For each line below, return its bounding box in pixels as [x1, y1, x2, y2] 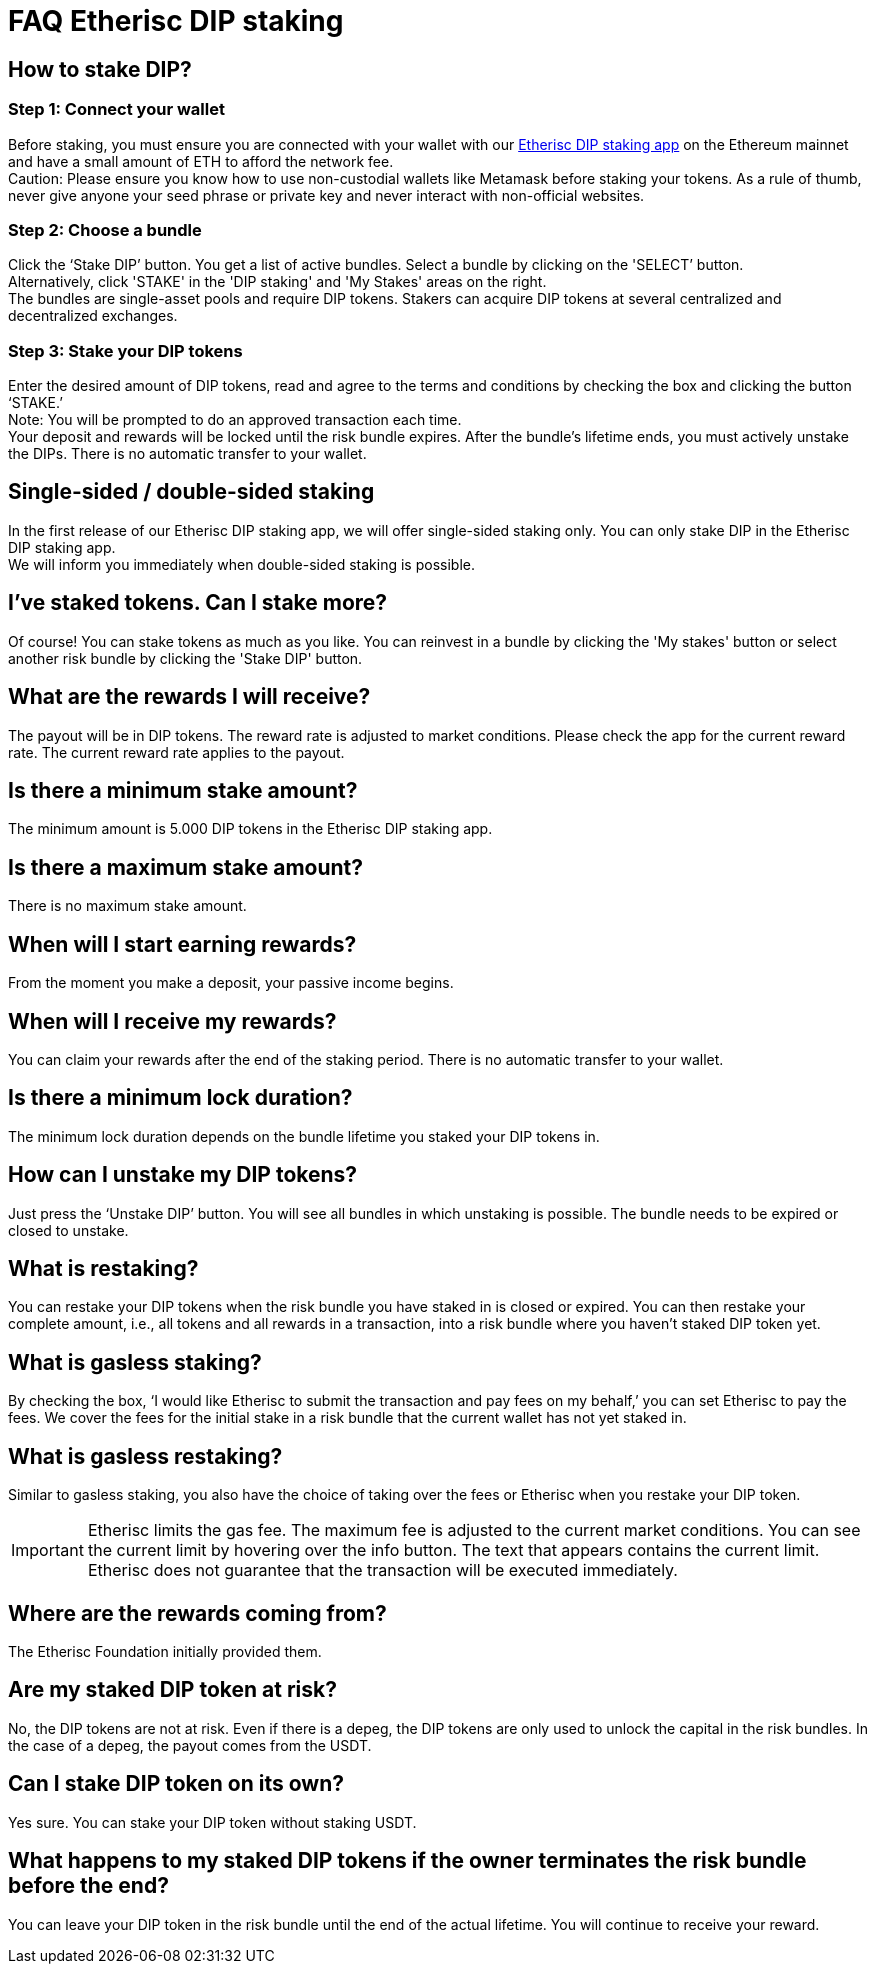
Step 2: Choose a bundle [8, 219, 202, 240]
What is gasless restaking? [8, 1443, 283, 1469]
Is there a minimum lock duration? [8, 1085, 353, 1111]
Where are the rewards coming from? [8, 1600, 387, 1626]
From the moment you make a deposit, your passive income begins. [8, 974, 454, 992]
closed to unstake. [8, 1221, 129, 1239]
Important [11, 1540, 84, 1561]
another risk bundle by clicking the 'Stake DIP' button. [8, 649, 363, 667]
